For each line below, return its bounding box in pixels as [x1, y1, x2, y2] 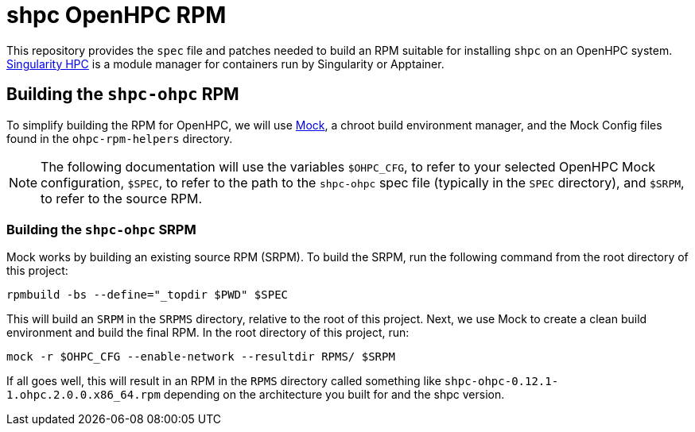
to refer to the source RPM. [41, 190, 203, 206]
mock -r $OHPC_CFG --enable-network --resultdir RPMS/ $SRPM [6, 350, 395, 364]
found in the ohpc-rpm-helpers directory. [6, 131, 233, 145]
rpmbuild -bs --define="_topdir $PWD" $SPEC [6, 288, 289, 302]
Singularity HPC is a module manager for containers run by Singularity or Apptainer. [6, 56, 445, 71]
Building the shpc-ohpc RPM [6, 84, 239, 105]
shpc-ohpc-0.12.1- [444, 375, 559, 388]
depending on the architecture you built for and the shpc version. [163, 388, 505, 402]
